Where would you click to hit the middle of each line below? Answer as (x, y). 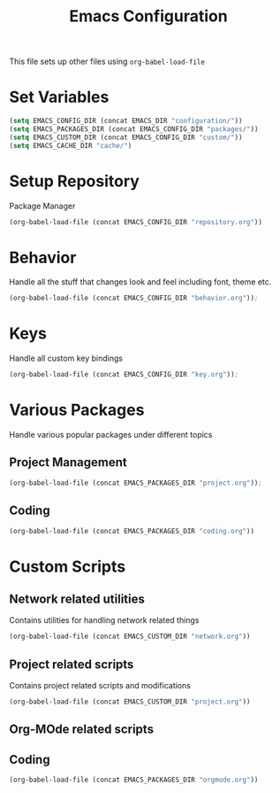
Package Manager (42, 206)
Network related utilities (77, 599)
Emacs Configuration (148, 16)
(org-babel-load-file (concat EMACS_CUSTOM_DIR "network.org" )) (130, 637)
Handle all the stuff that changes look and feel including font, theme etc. (140, 282)
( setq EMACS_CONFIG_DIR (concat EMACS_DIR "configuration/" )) (126, 121)
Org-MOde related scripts (82, 730)
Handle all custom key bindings (66, 358)
